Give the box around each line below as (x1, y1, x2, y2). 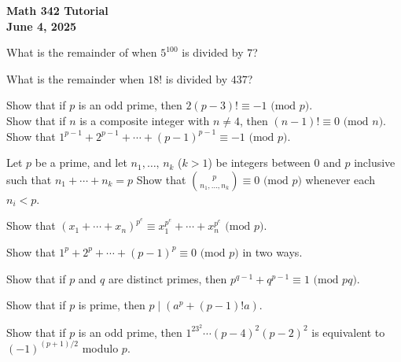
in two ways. (242, 243, 303, 260)
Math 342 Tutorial (6, 2, 109, 18)
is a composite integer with (79, 112, 210, 128)
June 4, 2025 (6, 17, 77, 34)
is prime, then (78, 297, 145, 313)
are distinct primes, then (108, 270, 227, 286)
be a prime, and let (35, 154, 127, 171)
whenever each (305, 171, 375, 187)
